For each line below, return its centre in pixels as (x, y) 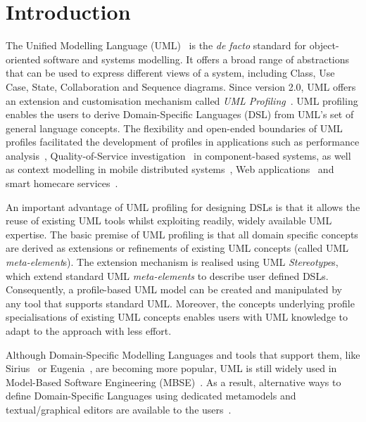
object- (324, 45)
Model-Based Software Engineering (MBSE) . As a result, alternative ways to (173, 382)
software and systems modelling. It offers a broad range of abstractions (197, 59)
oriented (23, 59)
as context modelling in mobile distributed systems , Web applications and (170, 169)
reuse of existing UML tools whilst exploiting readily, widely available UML (169, 220)
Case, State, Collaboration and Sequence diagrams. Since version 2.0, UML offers (181, 86)
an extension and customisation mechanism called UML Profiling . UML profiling (182, 100)
